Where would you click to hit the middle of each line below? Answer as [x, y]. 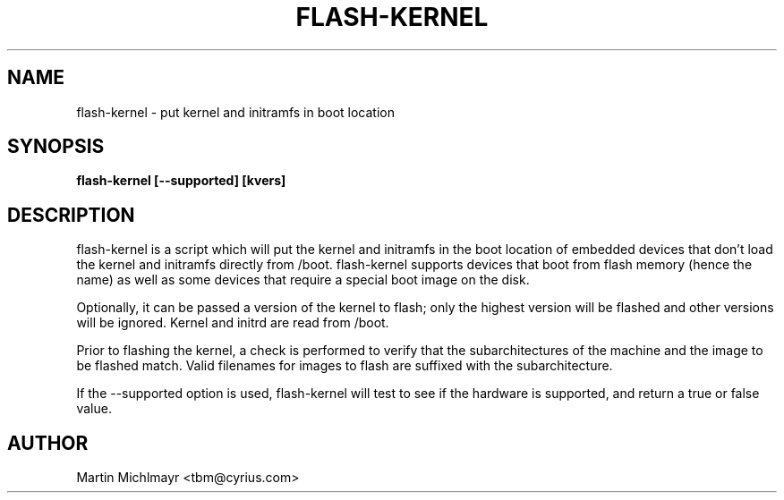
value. [94, 409]
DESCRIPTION [71, 215]
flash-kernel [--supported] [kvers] [181, 181]
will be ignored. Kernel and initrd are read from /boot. [233, 323]
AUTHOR [48, 443]
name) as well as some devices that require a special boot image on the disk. [303, 280]
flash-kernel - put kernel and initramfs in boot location [236, 112]
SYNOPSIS [56, 147]
